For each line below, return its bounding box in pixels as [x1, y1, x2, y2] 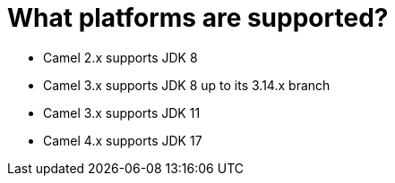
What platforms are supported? [7, 3, 389, 33]
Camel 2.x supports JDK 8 [43, 49, 198, 65]
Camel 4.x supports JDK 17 [43, 132, 202, 148]
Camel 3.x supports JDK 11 [43, 104, 201, 121]
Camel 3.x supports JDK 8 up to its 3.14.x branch [43, 77, 331, 93]
